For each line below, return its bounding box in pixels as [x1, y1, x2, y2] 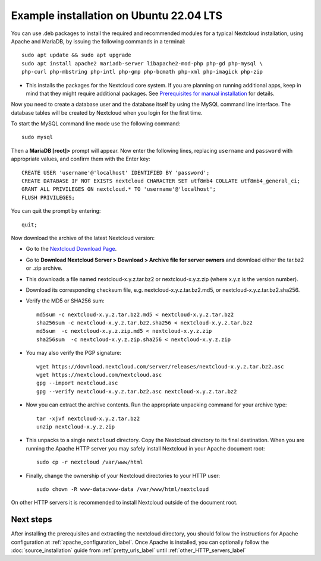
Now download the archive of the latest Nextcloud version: [11, 234, 155, 241]
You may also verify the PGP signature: [26, 349, 122, 357]
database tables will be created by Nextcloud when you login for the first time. [11, 109, 203, 116]
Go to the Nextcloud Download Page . [26, 245, 117, 253]
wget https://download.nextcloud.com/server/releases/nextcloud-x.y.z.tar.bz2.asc [36, 363, 284, 370]
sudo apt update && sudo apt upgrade [21, 52, 132, 59]
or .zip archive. [26, 264, 62, 272]
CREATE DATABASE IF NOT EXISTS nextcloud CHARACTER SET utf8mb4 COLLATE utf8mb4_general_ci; [21, 178, 301, 184]
